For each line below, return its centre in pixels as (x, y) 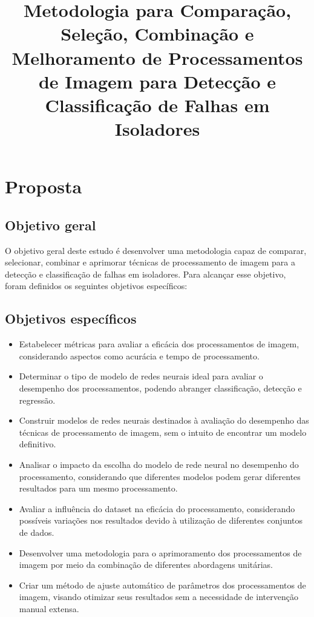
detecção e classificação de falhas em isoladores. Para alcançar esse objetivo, (146, 274)
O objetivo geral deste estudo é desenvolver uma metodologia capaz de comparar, (156, 250)
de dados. (37, 532)
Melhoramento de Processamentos (157, 57)
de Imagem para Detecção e (157, 81)
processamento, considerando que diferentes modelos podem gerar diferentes (160, 476)
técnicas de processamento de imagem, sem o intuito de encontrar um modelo (163, 432)
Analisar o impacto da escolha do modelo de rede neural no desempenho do (159, 465)
